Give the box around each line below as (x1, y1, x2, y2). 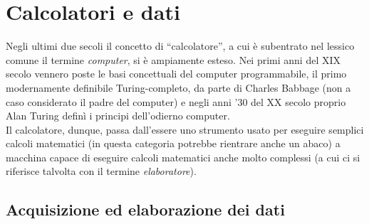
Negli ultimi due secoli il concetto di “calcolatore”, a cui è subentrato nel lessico (6, 38, 355, 53)
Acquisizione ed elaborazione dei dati (6, 198, 285, 220)
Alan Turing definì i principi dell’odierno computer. (6, 108, 230, 123)
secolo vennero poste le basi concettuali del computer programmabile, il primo (6, 66, 347, 81)
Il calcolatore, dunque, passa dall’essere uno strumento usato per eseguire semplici (6, 122, 364, 137)
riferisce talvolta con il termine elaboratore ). (6, 164, 197, 178)
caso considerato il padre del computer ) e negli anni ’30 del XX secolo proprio (6, 94, 346, 109)
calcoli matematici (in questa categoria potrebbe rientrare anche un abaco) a (6, 136, 341, 151)
